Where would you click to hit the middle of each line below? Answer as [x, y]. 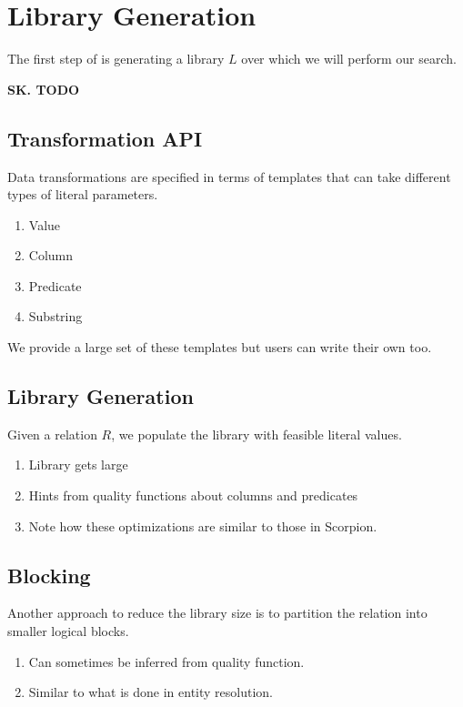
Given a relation [52, 434]
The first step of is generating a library [116, 59]
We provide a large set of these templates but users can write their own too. [220, 347]
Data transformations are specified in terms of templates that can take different [229, 176]
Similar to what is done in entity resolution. [151, 692]
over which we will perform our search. [349, 59]
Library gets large [78, 465]
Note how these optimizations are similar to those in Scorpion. [203, 525]
